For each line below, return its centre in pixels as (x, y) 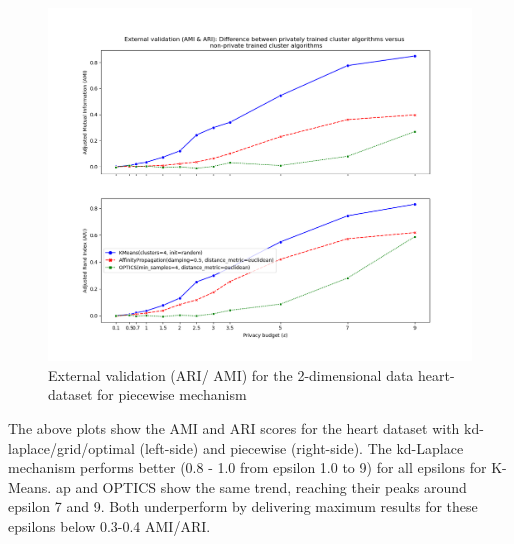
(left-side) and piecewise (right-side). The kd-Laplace (301, 447)
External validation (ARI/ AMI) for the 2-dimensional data (231, 374)
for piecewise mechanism (172, 394)
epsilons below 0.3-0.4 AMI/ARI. (109, 525)
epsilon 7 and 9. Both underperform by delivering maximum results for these (243, 506)
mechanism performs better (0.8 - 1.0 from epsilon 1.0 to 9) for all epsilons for (247, 467)
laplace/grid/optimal (71, 447)
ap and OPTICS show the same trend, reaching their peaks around (261, 486)
